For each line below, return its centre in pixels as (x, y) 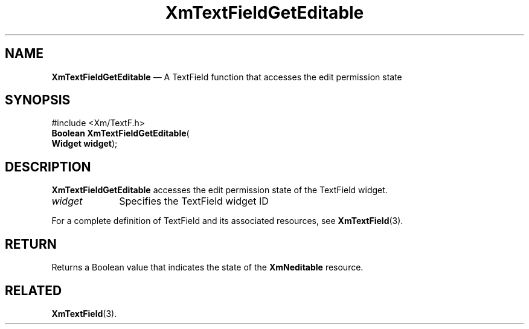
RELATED (34, 290)
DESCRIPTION (48, 167)
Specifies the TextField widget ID (194, 201)
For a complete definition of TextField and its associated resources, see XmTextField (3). (227, 221)
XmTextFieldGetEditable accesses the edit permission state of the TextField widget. (220, 190)
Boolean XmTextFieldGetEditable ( (120, 133)
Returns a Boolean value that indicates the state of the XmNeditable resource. (207, 267)
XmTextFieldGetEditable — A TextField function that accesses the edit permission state (227, 77)
